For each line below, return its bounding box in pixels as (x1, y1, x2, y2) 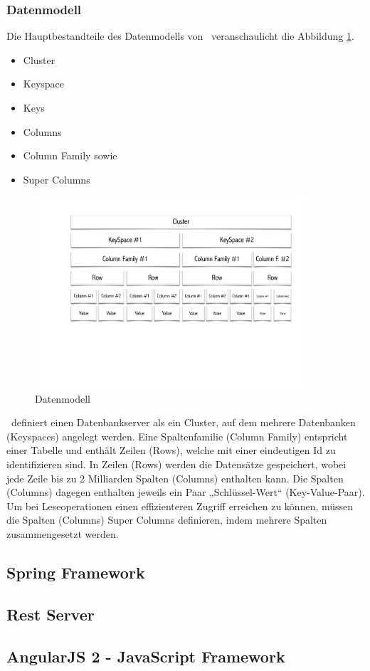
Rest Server (6, 603, 95, 625)
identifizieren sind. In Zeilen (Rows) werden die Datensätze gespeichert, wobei (6, 457, 347, 472)
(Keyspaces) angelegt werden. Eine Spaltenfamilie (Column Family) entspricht (6, 428, 348, 443)
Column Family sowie (23, 148, 117, 163)
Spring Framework (6, 561, 145, 583)
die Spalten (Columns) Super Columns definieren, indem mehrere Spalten (6, 512, 327, 527)
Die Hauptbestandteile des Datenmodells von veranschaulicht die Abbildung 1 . (6, 28, 354, 43)
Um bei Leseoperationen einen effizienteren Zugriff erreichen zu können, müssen (6, 498, 354, 513)
